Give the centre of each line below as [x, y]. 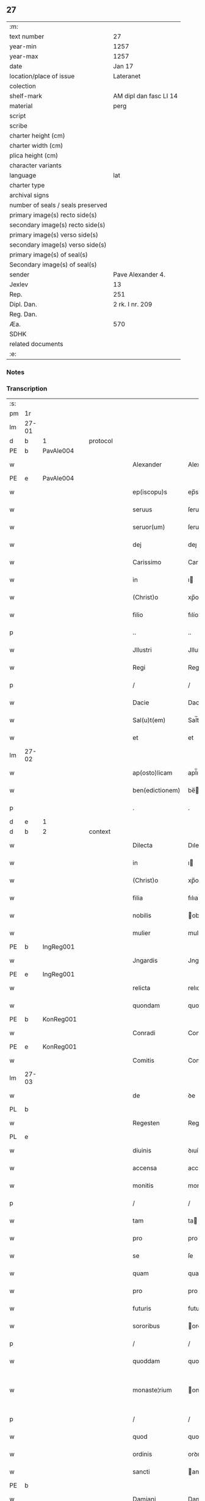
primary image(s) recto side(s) [53, 215]
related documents [36, 344]
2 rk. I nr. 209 [133, 304]
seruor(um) [149, 527]
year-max [24, 56]
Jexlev [19, 284]
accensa [145, 1168]
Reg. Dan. [23, 314]
